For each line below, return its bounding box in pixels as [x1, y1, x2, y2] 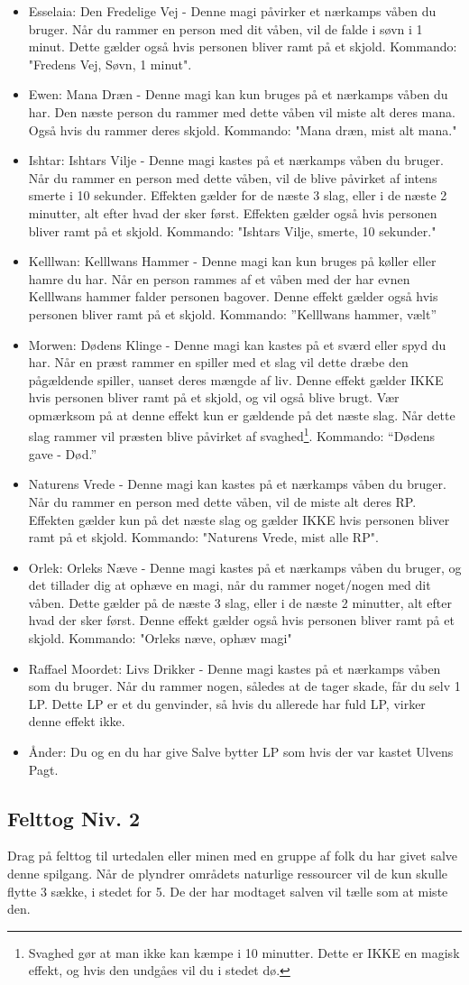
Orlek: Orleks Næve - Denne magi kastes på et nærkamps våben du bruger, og [28, 557, 462, 576]
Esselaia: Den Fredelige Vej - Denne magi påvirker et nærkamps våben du [28, 2, 437, 20]
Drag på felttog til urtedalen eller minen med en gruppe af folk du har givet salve [7, 846, 458, 865]
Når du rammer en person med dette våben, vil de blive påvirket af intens [28, 168, 437, 187]
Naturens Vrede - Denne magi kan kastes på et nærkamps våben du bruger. [28, 474, 446, 493]
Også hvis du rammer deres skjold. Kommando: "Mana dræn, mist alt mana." [28, 120, 457, 139]
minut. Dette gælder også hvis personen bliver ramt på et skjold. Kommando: [28, 37, 457, 56]
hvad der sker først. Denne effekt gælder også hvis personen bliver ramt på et [28, 611, 455, 630]
